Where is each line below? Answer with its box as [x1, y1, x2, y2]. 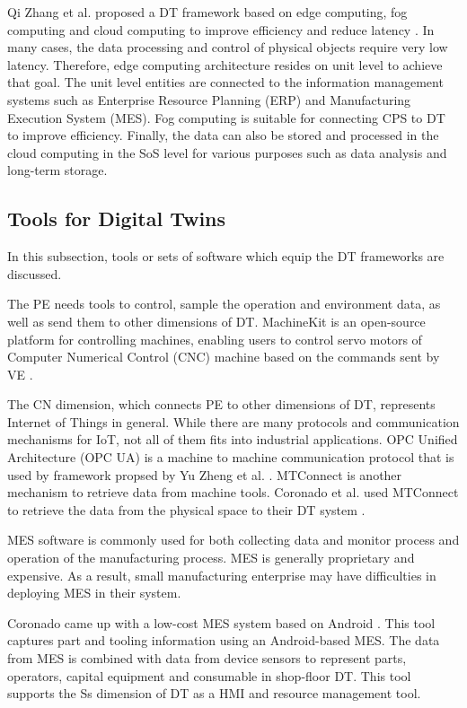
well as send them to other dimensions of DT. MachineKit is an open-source [7, 311, 426, 330]
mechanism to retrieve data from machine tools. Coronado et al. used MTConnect [7, 483, 459, 502]
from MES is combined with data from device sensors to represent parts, [7, 649, 407, 668]
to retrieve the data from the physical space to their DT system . [7, 500, 366, 519]
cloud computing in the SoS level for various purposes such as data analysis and [7, 143, 447, 162]
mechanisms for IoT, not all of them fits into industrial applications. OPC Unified [7, 430, 458, 449]
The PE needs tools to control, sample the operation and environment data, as [7, 294, 441, 313]
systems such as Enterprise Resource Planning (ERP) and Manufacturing [7, 90, 411, 109]
